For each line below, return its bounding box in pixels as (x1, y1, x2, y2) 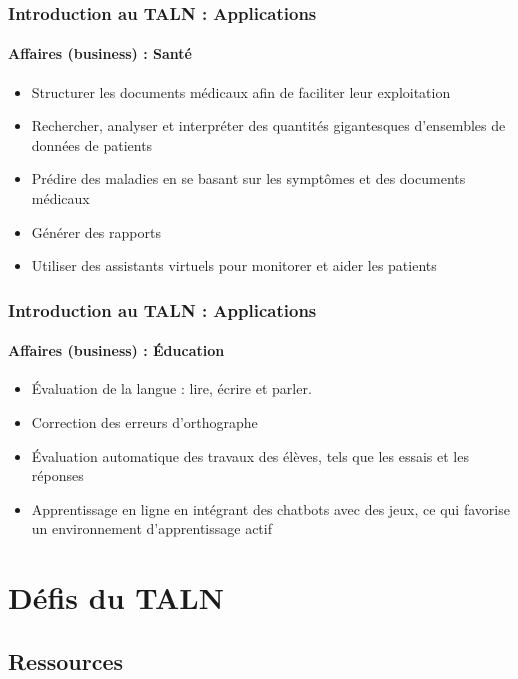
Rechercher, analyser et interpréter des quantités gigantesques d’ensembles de (31, 115, 506, 136)
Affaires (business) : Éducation (8, 340, 225, 361)
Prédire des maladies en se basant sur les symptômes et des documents (31, 168, 466, 189)
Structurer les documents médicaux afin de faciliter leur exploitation (31, 81, 451, 102)
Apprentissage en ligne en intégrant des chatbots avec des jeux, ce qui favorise (31, 498, 510, 519)
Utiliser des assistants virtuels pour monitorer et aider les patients (31, 255, 437, 276)
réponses (31, 465, 84, 486)
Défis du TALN (8, 577, 224, 618)
